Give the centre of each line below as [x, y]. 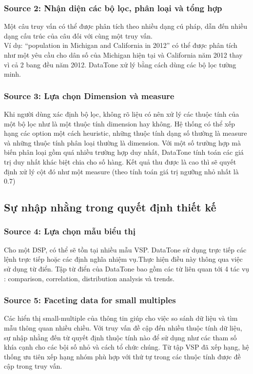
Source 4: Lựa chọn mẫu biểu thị [70, 231]
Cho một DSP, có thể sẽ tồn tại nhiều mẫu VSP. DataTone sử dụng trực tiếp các [125, 249]
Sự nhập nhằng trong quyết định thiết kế [110, 207]
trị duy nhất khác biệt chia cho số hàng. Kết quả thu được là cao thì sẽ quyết [120, 161]
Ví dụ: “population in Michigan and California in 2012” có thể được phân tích [121, 45]
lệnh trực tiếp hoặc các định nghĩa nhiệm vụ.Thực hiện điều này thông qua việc [123, 259]
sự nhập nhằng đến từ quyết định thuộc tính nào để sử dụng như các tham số [120, 337]
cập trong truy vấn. [33, 366]
